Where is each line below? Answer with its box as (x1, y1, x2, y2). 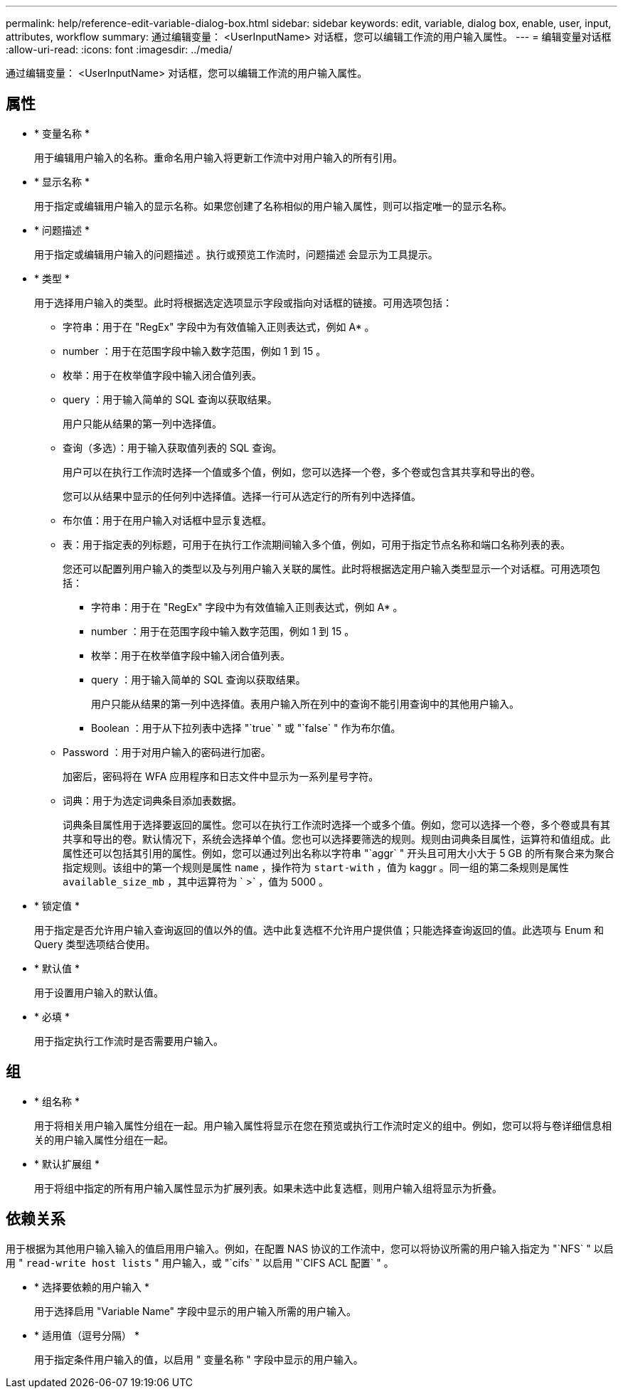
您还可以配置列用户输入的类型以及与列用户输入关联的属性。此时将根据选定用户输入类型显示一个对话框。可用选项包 (63, 562, 600, 575)
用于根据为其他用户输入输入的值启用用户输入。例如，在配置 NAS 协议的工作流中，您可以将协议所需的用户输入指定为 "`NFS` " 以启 (6, 1242, 614, 1255)
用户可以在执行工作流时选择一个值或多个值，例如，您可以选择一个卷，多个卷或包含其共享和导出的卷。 (63, 465, 541, 478)
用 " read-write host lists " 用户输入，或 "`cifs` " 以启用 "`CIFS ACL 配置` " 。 (6, 1256, 394, 1269)
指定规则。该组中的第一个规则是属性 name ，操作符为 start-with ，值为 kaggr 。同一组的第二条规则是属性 (63, 861, 569, 873)
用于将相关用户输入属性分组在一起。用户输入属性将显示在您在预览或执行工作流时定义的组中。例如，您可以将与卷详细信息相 (34, 1119, 612, 1132)
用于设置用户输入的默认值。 (34, 986, 164, 999)
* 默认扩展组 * (34, 1157, 100, 1170)
